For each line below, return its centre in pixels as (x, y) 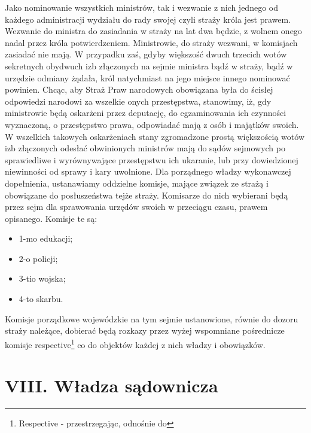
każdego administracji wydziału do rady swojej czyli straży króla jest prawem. (148, 19)
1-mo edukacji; (46, 238)
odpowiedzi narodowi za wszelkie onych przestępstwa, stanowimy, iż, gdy (138, 101)
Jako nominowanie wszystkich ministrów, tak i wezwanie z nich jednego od (141, 7)
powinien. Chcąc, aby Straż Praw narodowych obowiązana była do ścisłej (139, 89)
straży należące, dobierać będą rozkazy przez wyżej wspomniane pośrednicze (145, 330)
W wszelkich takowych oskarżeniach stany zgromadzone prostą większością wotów (155, 136)
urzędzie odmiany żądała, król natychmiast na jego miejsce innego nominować (147, 77)
